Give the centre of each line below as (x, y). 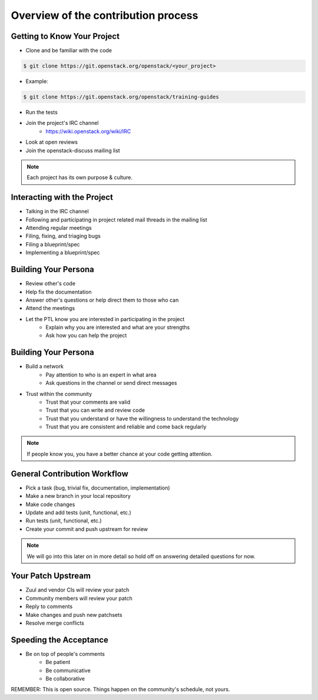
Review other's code (51, 283)
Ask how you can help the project (86, 335)
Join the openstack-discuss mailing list (73, 150)
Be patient (58, 662)
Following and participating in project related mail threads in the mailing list (116, 219)
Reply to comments (49, 606)
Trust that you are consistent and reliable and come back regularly (126, 427)
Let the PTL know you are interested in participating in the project (105, 319)
